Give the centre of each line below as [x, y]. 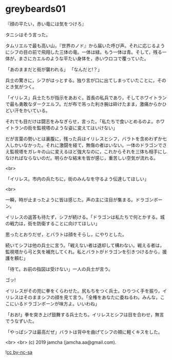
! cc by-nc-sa [19, 352]
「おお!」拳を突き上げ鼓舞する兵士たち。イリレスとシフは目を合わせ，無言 [85, 314]
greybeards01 [35, 9]
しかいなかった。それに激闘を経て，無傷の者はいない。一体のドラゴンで [86, 145]
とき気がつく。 [21, 87]
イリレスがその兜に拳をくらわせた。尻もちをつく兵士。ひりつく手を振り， [84, 291]
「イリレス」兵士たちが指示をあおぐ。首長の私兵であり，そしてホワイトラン [86, 98]
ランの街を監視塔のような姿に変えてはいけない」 [66, 128]
